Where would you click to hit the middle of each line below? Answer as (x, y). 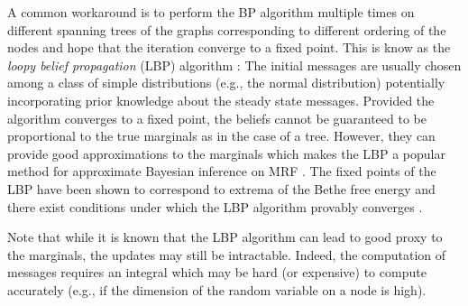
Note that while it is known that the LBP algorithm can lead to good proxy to (225, 237)
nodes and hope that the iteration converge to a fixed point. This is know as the (229, 47)
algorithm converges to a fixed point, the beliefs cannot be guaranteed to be (217, 118)
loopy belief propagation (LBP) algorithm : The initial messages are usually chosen (234, 65)
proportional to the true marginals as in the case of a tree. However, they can (221, 136)
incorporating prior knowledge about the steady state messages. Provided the (221, 100)
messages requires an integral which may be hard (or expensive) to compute (217, 272)
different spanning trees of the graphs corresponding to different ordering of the (227, 29)
